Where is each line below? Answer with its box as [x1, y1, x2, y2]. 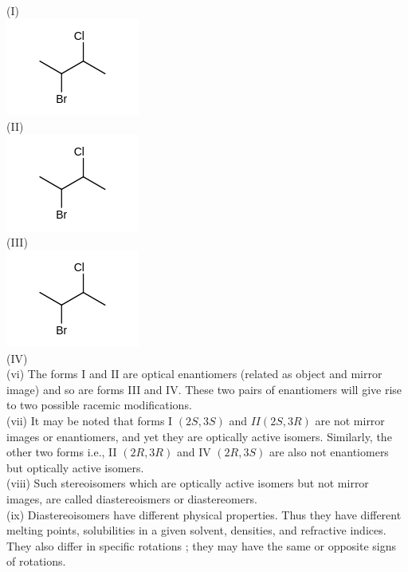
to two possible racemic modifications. [6, 396, 192, 413]
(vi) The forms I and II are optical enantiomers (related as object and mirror [6, 365, 382, 382]
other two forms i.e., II [6, 444, 117, 460]
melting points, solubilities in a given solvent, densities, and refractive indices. [6, 522, 386, 538]
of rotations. [6, 553, 66, 570]
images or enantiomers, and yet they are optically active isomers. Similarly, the [6, 428, 392, 444]
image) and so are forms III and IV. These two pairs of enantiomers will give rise [6, 381, 402, 397]
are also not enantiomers [269, 444, 389, 460]
